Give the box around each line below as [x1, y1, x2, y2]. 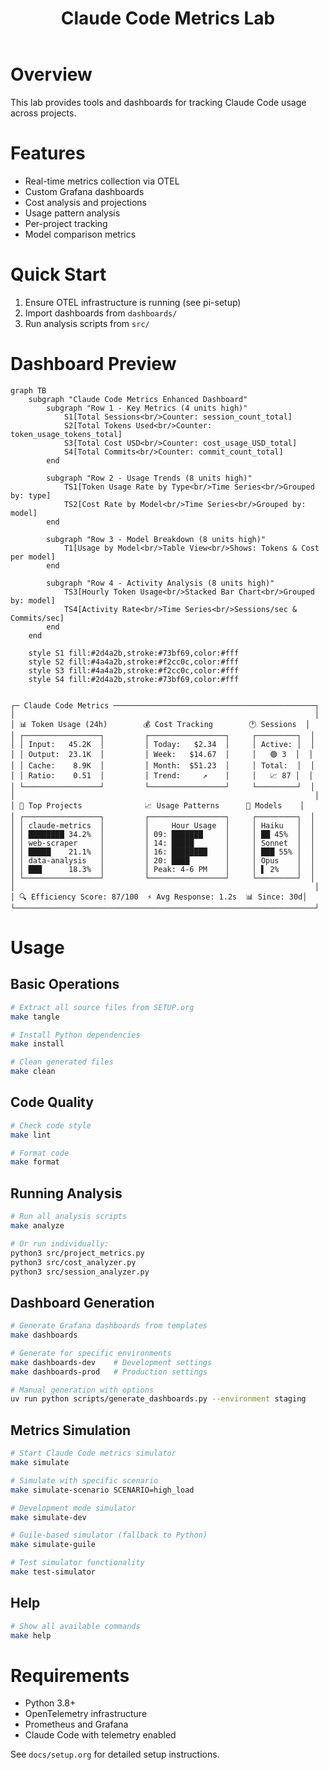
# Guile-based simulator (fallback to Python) [10, 1530, 208, 1541]
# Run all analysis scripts [10, 1212, 128, 1222]
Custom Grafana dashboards [24, 185, 145, 197]
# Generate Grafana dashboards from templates [10, 1321, 208, 1331]
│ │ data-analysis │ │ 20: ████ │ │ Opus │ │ [10, 855, 315, 866]
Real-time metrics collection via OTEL [24, 175, 180, 187]
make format [10, 1157, 60, 1167]
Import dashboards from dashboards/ [24, 307, 178, 319]
